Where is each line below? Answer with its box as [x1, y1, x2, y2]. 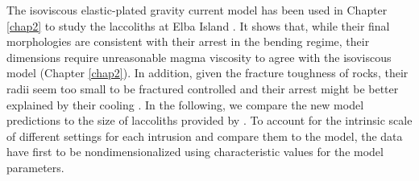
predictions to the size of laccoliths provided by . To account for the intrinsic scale [6, 112, 413, 129]
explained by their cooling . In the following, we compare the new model [6, 96, 364, 113]
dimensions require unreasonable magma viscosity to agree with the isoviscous [6, 48, 392, 65]
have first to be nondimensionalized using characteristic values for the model [6, 143, 384, 160]
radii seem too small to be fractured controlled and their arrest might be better [6, 80, 399, 97]
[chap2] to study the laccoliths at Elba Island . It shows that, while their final [6, 17, 390, 34]
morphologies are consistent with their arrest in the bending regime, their [6, 33, 370, 50]
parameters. [6, 158, 64, 175]
